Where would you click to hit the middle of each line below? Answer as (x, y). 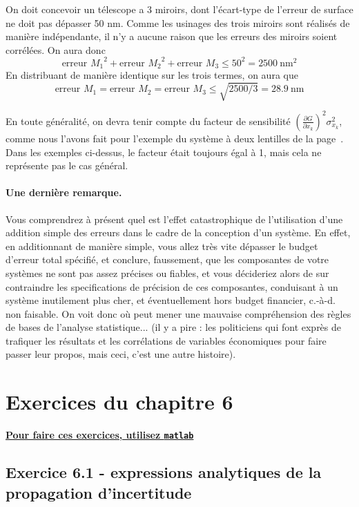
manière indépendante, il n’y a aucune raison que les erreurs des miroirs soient (172, 36)
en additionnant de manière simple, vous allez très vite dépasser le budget (162, 246)
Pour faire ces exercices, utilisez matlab (100, 435)
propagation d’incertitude (99, 492)
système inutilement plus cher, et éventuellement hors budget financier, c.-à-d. (171, 300)
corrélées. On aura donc (56, 49)
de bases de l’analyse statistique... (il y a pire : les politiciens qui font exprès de (174, 327)
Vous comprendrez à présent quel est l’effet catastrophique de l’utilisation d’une (174, 219)
